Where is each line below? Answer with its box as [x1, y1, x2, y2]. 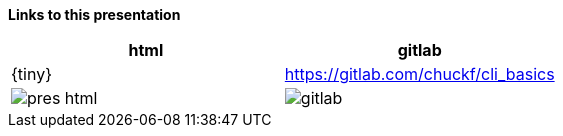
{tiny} [11, 64, 52, 84]
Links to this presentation [8, 6, 181, 23]
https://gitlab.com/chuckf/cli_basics [284, 64, 555, 84]
